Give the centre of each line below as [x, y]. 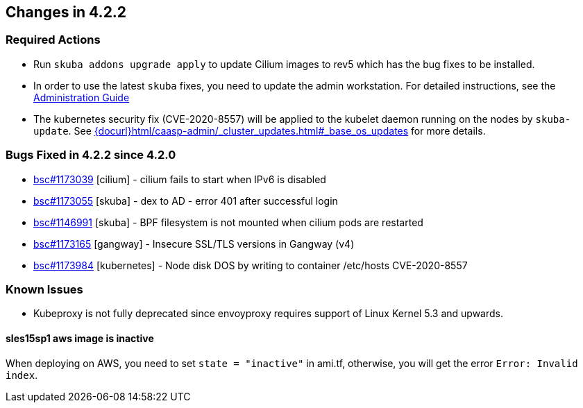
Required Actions [53, 40]
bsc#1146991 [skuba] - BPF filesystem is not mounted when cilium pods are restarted [228, 222]
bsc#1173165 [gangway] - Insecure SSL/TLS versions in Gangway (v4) [194, 244]
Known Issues [44, 289]
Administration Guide [82, 97]
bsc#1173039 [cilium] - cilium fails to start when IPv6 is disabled [180, 179]
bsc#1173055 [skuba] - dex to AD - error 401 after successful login [186, 201]
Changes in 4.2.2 [66, 12]
